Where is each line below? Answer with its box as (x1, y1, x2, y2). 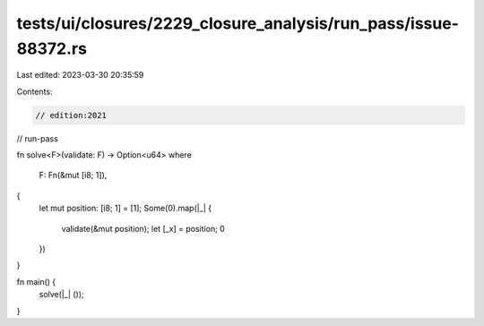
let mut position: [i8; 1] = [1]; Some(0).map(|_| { (39, 202, 212, 214)
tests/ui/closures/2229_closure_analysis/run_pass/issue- (16, 13, 459, 33)
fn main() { (16, 276, 56, 287)
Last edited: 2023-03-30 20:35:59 (16, 70, 144, 81)
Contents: (16, 86, 53, 97)
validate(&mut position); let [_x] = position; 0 (61, 223, 226, 234)
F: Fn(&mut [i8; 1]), (39, 170, 108, 181)
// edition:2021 (35, 110, 108, 120)
